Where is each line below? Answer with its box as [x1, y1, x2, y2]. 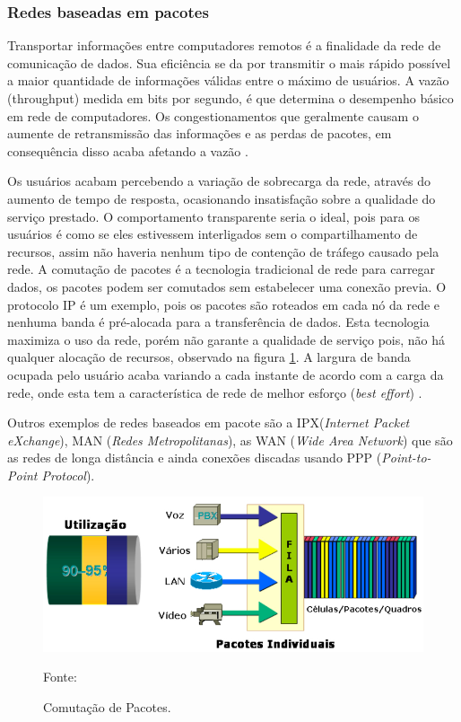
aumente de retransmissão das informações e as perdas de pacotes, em [7, 124, 392, 143]
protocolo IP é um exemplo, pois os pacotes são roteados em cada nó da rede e [7, 295, 440, 313]
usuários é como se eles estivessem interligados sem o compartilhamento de [7, 225, 418, 243]
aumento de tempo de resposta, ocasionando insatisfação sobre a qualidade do [7, 189, 436, 207]
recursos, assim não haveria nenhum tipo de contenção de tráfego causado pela [7, 242, 439, 260]
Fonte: [43, 667, 77, 686]
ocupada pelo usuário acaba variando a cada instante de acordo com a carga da [7, 365, 444, 383]
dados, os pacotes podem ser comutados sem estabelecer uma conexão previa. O [7, 277, 447, 295]
